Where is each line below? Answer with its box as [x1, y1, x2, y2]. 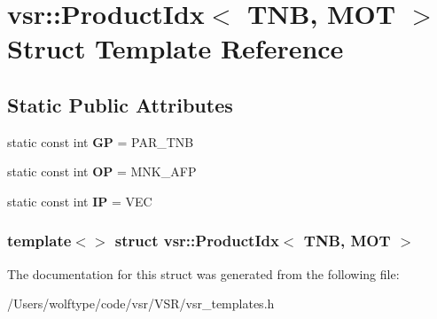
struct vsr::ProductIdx [114, 230, 279, 252]
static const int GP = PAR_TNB [7, 132, 194, 151]
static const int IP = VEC [7, 191, 152, 210]
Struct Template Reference [7, 30, 344, 66]
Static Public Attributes [7, 90, 233, 118]
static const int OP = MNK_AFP [7, 162, 197, 181]
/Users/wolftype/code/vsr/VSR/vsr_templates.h [7, 294, 275, 313]
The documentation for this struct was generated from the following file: [7, 264, 400, 283]
